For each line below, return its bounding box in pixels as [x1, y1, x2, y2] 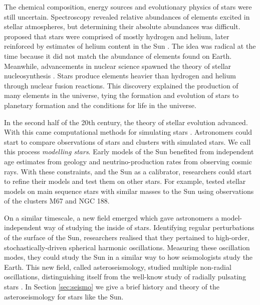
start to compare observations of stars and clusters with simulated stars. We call [4, 136, 251, 147]
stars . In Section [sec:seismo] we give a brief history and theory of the [4, 281, 219, 292]
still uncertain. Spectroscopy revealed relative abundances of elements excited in [4, 11, 250, 22]
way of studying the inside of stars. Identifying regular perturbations [44, 222, 254, 233]
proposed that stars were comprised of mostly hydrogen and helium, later [4, 31, 229, 41]
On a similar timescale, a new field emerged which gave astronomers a [4, 212, 219, 223]
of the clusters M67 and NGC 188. [4, 195, 110, 206]
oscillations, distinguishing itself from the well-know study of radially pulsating [4, 271, 246, 282]
